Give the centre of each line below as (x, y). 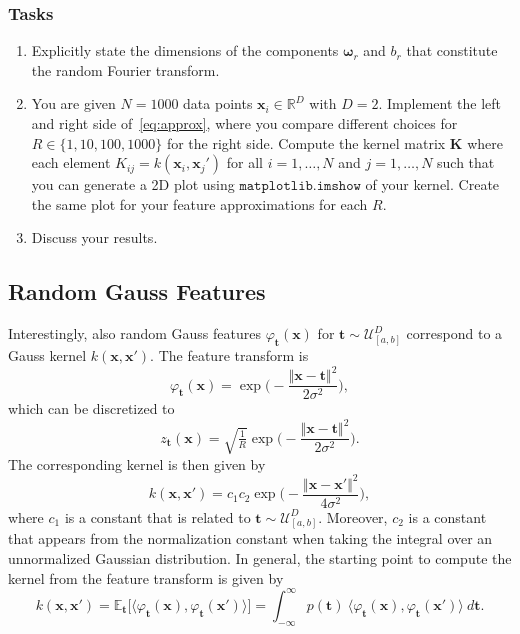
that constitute (452, 50)
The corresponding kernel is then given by (137, 463)
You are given (73, 103)
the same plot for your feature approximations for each (199, 203)
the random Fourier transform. (125, 69)
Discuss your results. (94, 237)
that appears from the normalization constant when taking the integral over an (250, 538)
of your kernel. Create (432, 184)
